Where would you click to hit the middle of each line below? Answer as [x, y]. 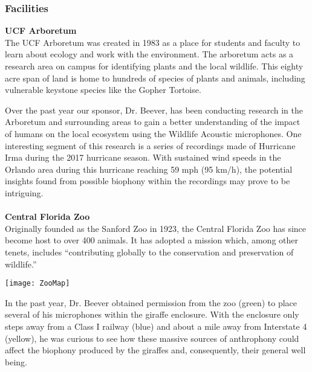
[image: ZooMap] [37, 284]
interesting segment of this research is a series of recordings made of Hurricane [150, 145]
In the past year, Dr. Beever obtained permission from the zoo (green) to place [151, 302]
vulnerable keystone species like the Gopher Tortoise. [103, 90]
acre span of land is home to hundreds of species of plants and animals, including [155, 78]
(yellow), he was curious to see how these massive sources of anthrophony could [152, 338]
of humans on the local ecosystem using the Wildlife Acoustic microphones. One [153, 133]
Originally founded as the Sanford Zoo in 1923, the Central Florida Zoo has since [156, 228]
